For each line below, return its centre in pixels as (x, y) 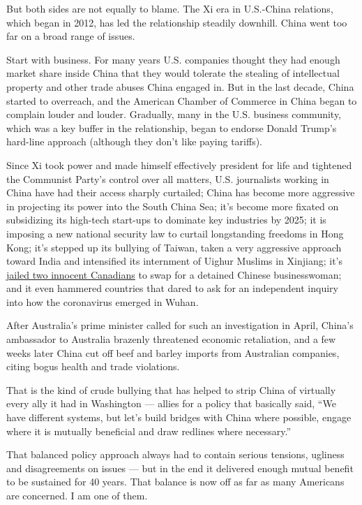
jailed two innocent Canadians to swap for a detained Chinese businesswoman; (174, 274)
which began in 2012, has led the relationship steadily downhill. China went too (177, 22)
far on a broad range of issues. (71, 36)
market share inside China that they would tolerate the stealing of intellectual (173, 73)
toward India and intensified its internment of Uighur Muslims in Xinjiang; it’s (175, 261)
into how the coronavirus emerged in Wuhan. (103, 301)
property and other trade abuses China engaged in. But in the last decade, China (180, 86)
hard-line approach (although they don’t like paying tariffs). (134, 141)
